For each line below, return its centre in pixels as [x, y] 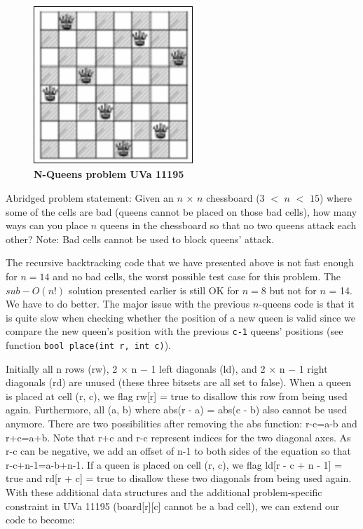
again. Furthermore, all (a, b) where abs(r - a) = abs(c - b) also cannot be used [177, 410]
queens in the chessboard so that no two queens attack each [228, 225]
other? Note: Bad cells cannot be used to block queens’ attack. [140, 239]
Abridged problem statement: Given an [90, 197]
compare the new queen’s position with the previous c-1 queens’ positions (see [174, 331]
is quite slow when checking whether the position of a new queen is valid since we [180, 317]
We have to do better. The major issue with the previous [128, 304]
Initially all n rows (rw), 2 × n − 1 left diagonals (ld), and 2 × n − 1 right [167, 368]
